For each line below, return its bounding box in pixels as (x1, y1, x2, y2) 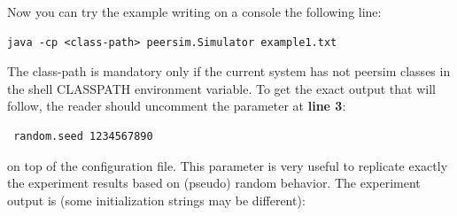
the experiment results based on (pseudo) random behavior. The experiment (7, 174, 421, 192)
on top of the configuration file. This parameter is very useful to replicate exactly (7, 156, 448, 174)
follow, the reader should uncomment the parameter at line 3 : (7, 96, 346, 115)
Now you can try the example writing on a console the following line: (7, 3, 382, 20)
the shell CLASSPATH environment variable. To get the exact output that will (7, 79, 436, 97)
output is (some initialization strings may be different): (7, 190, 306, 209)
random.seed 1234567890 (13, 129, 153, 143)
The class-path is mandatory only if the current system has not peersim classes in (7, 62, 451, 81)
